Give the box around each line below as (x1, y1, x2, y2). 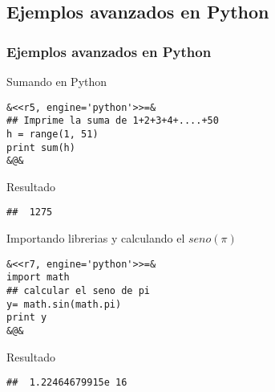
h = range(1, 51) (6, 128, 99, 140)
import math (6, 272, 70, 284)
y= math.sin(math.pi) (6, 298, 122, 310)
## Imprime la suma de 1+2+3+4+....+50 (6, 115, 219, 127)
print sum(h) (6, 141, 75, 153)
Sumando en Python (6, 73, 107, 89)
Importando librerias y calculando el (6, 230, 185, 247)
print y (6, 312, 47, 324)
